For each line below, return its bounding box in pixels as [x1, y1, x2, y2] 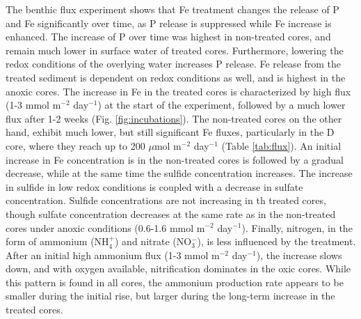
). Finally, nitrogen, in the [241, 220, 353, 235]
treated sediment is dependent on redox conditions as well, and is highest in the [6, 70, 346, 84]
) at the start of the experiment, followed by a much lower [97, 98, 346, 112]
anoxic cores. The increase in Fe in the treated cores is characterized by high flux [6, 84, 351, 98]
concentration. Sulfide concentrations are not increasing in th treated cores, [6, 193, 326, 208]
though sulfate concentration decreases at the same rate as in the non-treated [6, 206, 336, 221]
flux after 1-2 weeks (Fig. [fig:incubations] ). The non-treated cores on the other [6, 111, 342, 125]
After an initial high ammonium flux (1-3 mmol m [6, 247, 220, 262]
